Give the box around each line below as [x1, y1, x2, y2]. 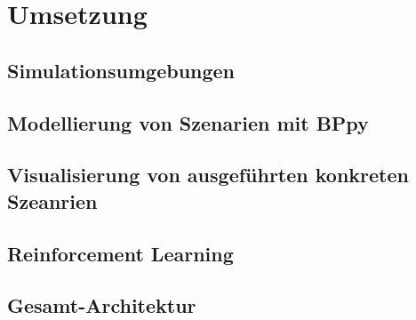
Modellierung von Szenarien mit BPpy [7, 108, 369, 136]
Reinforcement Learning [7, 239, 234, 267]
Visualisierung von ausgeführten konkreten [7, 161, 409, 188]
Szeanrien [7, 187, 98, 214]
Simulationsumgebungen [7, 56, 236, 84]
